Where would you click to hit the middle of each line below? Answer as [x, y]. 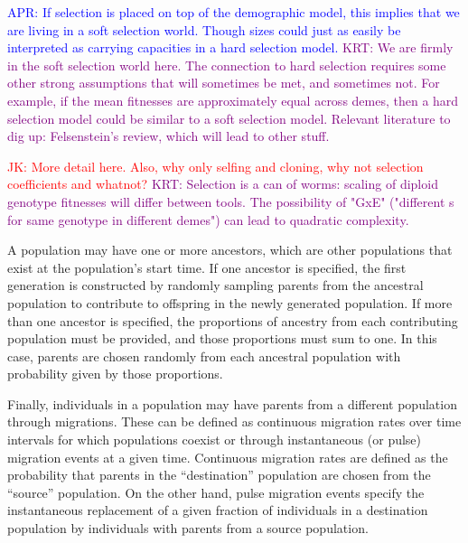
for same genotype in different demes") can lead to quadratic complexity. [208, 219]
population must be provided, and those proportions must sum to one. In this [222, 338]
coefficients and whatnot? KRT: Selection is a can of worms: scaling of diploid [223, 184]
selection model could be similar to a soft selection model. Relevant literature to [229, 118]
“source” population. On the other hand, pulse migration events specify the [216, 492]
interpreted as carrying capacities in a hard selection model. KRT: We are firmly [230, 47]
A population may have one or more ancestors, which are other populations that [230, 250]
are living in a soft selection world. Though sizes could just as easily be [204, 29]
